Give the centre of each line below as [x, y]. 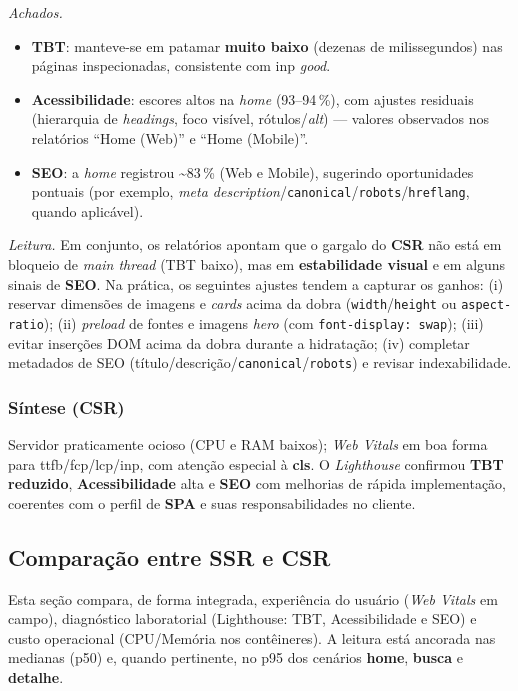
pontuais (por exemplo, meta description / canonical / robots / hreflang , [250, 191]
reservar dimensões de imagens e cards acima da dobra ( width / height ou [232, 303]
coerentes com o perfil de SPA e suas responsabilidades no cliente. [212, 502]
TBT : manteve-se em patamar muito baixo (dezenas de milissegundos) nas [267, 45]
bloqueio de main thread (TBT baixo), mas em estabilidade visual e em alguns [257, 264]
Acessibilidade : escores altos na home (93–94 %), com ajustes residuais [252, 98]
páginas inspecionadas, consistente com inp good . [181, 65]
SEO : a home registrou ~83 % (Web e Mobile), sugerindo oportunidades [252, 171]
